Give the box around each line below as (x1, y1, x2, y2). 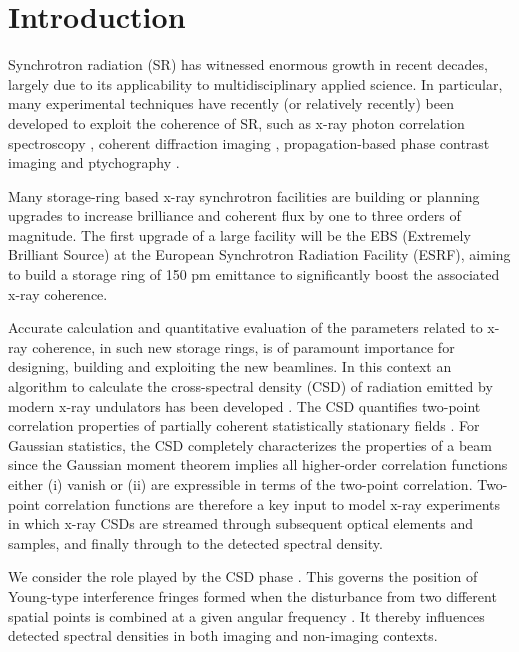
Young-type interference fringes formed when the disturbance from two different (8, 585, 497, 606)
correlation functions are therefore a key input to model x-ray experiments (44, 493, 500, 514)
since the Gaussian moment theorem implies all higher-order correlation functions (8, 454, 508, 475)
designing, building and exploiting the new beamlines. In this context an (8, 356, 452, 377)
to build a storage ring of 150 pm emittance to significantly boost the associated (8, 264, 500, 285)
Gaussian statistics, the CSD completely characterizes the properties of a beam (8, 434, 492, 455)
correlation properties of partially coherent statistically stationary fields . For (8, 415, 480, 436)
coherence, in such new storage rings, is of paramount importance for (32, 336, 455, 357)
